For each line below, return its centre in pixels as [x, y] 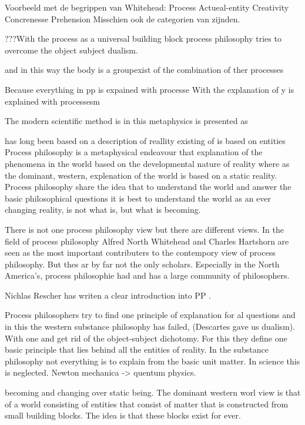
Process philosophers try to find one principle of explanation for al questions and [150, 315]
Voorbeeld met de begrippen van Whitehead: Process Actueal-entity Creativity [147, 7]
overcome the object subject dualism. [71, 50]
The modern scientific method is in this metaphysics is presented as [126, 121]
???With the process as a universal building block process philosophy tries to [143, 39]
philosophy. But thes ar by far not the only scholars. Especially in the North [142, 264]
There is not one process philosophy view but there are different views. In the [144, 229]
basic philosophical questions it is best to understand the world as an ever [138, 198]
